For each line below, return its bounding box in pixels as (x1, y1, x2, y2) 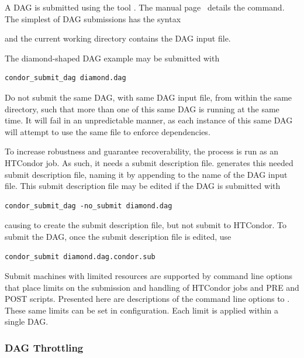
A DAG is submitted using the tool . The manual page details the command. (5, 1, 285, 13)
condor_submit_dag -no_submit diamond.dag (5, 201, 172, 210)
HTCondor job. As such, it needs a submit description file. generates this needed (5, 156, 293, 168)
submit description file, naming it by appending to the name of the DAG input (5, 168, 288, 180)
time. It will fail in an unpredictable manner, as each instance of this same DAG (5, 114, 293, 126)
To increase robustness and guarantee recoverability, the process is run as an (5, 145, 278, 157)
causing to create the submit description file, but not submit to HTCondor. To (5, 219, 286, 231)
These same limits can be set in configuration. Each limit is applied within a (5, 304, 279, 316)
